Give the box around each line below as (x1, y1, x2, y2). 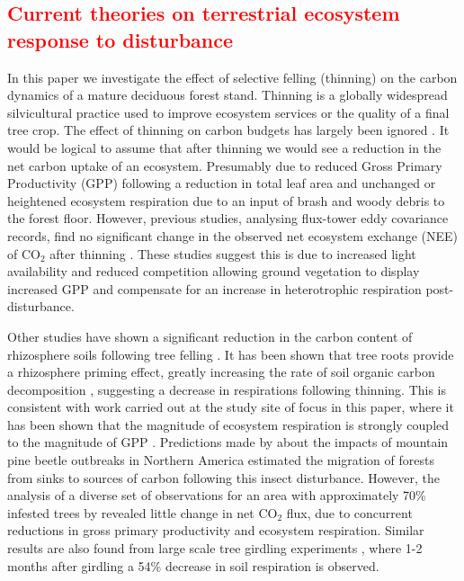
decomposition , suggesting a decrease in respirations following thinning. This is (7, 380, 447, 398)
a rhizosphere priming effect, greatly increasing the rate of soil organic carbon (7, 362, 435, 381)
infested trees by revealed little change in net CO (7, 503, 278, 522)
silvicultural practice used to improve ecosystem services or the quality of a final (7, 103, 450, 121)
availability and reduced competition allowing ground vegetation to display (7, 262, 420, 281)
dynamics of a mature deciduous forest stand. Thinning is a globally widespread (7, 85, 448, 104)
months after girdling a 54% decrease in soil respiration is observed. (7, 556, 379, 575)
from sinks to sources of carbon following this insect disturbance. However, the (7, 468, 440, 487)
